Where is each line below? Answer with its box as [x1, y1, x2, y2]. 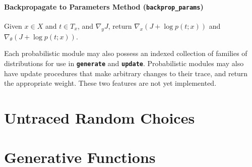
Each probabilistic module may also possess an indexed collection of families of [4, 48, 247, 59]
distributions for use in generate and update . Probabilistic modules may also [4, 58, 244, 68]
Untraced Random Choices [4, 107, 195, 128]
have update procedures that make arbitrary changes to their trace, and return [4, 68, 248, 78]
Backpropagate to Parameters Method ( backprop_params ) [4, 1, 204, 12]
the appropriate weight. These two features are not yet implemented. [4, 78, 217, 88]
